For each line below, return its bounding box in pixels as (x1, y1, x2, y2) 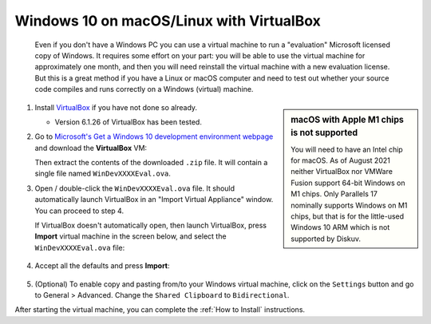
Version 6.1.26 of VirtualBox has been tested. (54, 117, 203, 127)
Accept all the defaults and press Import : (34, 261, 171, 271)
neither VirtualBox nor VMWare (291, 167, 393, 176)
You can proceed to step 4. (34, 206, 124, 215)
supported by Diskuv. (291, 234, 362, 243)
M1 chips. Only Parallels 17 (291, 189, 378, 199)
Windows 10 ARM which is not (291, 223, 390, 232)
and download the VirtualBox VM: (34, 143, 148, 152)
